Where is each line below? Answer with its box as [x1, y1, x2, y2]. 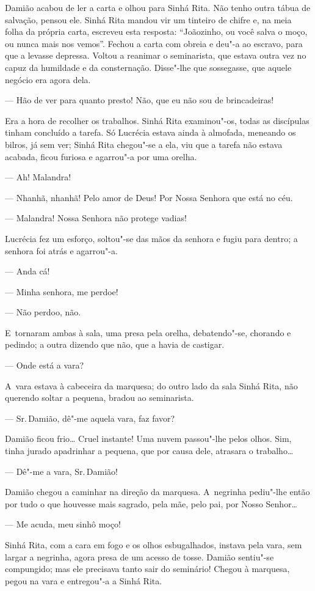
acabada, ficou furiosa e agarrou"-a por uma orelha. [5, 150, 197, 163]
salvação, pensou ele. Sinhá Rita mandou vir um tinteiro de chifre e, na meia [5, 13, 292, 26]
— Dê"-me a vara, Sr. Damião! [5, 464, 118, 477]
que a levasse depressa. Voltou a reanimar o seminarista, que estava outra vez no [5, 49, 306, 62]
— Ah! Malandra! [5, 171, 71, 183]
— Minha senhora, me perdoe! [5, 285, 118, 298]
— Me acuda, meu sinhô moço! [5, 518, 121, 530]
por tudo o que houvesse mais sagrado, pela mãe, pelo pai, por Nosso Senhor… [5, 497, 297, 510]
